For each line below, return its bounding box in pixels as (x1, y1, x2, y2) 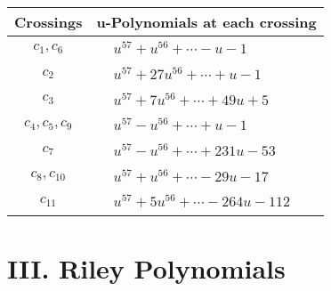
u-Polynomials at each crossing (96, 12, 317, 32)
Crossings (14, 12, 83, 32)
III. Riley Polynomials (7, 249, 286, 286)
